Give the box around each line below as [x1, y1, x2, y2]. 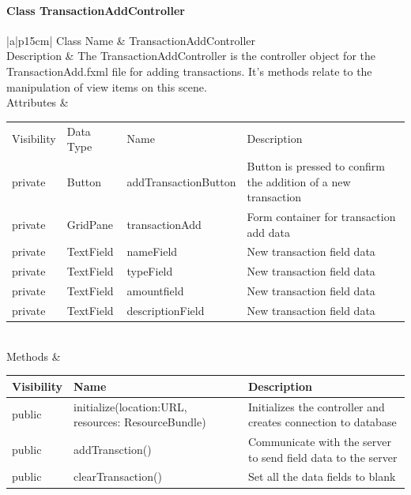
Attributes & [6, 94, 69, 111]
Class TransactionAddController [6, 2, 186, 18]
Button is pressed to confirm [247, 157, 385, 174]
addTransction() [74, 441, 152, 457]
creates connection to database [248, 414, 397, 430]
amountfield [126, 283, 184, 299]
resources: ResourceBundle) [74, 414, 206, 430]
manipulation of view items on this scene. [6, 78, 207, 95]
